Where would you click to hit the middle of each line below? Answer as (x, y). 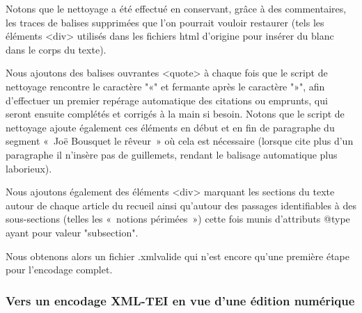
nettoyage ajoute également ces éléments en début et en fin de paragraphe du (170, 127)
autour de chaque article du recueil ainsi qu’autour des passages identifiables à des (181, 205)
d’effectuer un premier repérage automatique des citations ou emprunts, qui (167, 100)
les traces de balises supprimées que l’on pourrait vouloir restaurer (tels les (165, 22)
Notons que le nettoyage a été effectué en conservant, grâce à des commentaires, (176, 8)
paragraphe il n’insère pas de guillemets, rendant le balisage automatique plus (172, 154)
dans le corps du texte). (56, 49)
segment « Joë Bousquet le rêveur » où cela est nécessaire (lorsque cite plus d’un (180, 141)
